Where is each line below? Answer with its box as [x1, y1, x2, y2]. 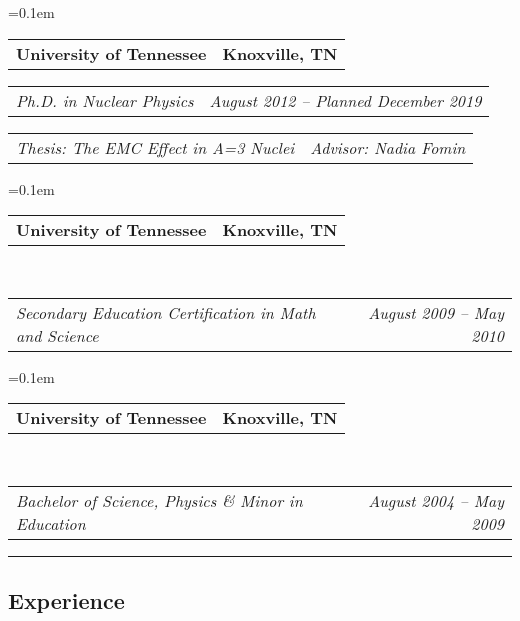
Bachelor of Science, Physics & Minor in [16, 488, 303, 512]
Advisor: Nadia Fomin [310, 135, 466, 159]
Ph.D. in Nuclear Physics [16, 88, 194, 112]
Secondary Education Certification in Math [16, 300, 316, 324]
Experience [8, 585, 125, 616]
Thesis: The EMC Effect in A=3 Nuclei [16, 135, 295, 159]
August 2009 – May [368, 300, 504, 324]
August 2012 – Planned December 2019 [209, 88, 482, 112]
